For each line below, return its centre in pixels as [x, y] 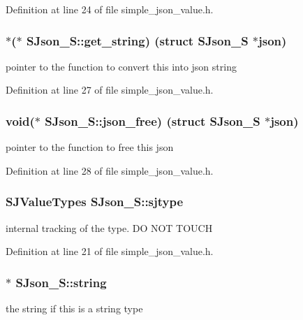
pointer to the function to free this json [90, 147]
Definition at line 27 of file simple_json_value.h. [110, 90]
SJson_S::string [61, 282]
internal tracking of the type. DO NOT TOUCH [109, 227]
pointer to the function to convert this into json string [121, 66]
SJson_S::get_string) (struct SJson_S [137, 40]
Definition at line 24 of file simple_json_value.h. [110, 9]
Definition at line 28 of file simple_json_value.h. [110, 170]
